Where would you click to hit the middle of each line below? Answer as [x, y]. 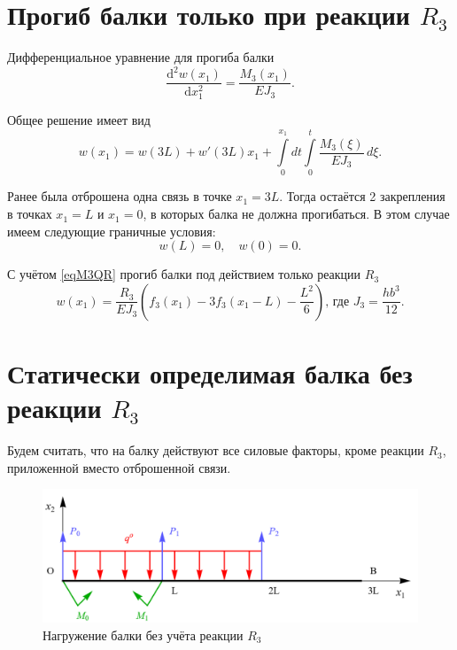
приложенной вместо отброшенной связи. [119, 467]
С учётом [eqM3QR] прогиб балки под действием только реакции [184, 274]
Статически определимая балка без [210, 373]
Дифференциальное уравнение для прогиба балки [141, 57]
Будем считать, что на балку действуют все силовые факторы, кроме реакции [216, 450]
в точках [30, 214]
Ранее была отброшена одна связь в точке [120, 196]
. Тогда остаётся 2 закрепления [362, 196]
